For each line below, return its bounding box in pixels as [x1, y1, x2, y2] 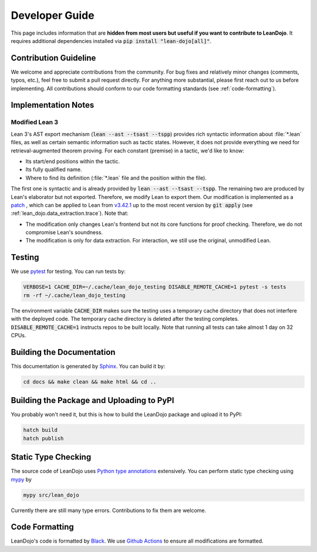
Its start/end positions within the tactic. [25, 158, 120, 165]
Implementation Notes [11, 100, 95, 110]
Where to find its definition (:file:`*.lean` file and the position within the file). [25, 174, 207, 181]
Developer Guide [11, 9, 95, 22]
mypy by [11, 475, 32, 483]
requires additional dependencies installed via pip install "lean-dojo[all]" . [11, 37, 211, 44]
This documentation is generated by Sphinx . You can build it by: [11, 363, 166, 370]
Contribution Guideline [11, 53, 96, 63]
